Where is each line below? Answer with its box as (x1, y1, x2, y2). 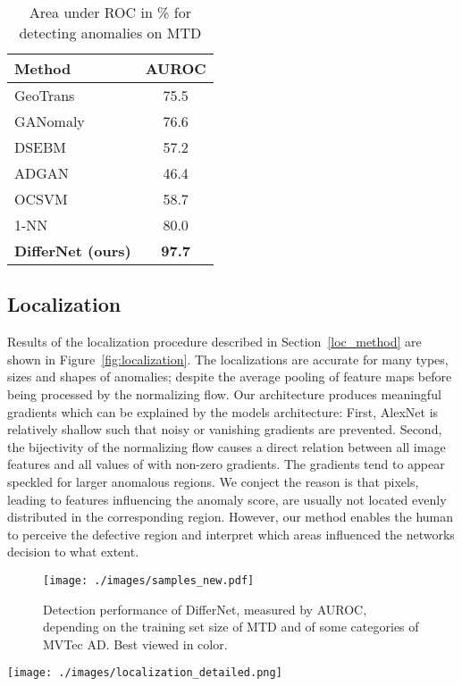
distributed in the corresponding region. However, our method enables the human (7, 507, 454, 526)
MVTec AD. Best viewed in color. (43, 634, 228, 653)
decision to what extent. (7, 542, 139, 561)
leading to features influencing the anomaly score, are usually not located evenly (7, 489, 447, 508)
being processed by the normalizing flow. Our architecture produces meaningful (7, 384, 441, 403)
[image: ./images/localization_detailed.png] (7, 666, 282, 680)
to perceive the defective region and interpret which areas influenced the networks (7, 524, 455, 543)
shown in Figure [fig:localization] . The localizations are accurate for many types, (7, 349, 449, 368)
